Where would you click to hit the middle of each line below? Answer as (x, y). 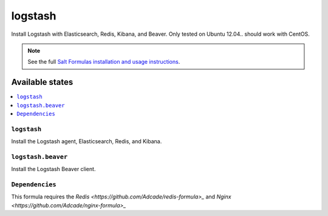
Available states (42, 82)
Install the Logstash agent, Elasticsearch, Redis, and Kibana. (87, 141)
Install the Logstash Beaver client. (53, 169)
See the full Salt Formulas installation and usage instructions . (104, 62)
